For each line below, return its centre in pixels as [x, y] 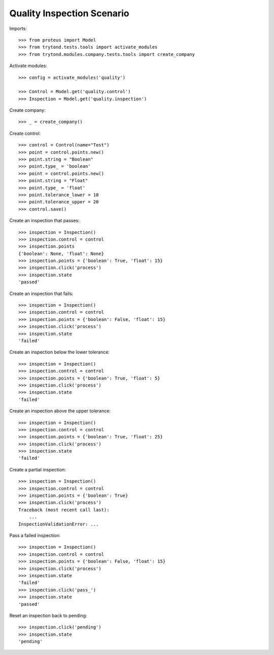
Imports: [18, 28]
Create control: [25, 133]
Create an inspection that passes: [44, 221]
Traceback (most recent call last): [64, 510]
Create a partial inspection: [38, 469]
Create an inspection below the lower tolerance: [60, 352]
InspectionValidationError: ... [59, 524]
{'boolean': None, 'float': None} [61, 254]
